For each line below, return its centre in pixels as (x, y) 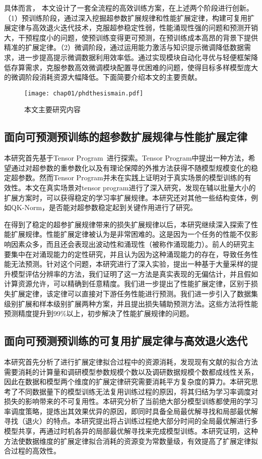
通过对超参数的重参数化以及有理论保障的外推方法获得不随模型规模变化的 (131, 167)
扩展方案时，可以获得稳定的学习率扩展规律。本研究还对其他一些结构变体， (127, 197)
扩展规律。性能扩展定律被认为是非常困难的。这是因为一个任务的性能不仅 (131, 234)
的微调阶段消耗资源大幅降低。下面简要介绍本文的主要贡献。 (103, 77)
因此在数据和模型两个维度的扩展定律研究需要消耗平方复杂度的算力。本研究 (127, 381)
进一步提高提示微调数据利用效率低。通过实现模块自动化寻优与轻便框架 (134, 57)
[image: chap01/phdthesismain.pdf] (84, 93)
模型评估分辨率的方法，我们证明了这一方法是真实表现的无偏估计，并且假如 (134, 273)
